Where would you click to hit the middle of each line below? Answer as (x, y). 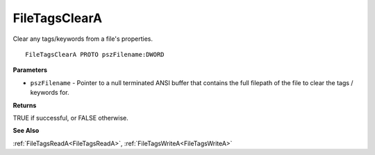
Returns (25, 105)
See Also (26, 131)
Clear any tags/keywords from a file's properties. (83, 39)
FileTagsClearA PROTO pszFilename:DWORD (95, 54)
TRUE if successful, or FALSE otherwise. (70, 118)
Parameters (30, 70)
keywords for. (50, 93)
